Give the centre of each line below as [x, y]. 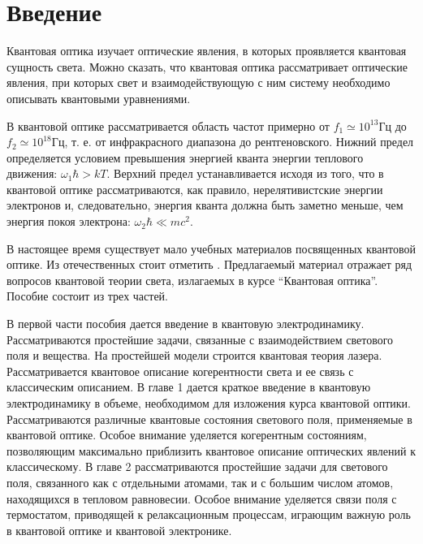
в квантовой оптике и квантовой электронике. [119, 530]
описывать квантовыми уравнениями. [99, 98]
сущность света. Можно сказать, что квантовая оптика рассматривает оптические [207, 66]
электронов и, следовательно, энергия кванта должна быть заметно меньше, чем [205, 205]
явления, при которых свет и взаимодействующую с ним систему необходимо [199, 82]
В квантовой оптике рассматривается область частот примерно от [168, 125]
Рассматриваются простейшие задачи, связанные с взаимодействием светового [200, 339]
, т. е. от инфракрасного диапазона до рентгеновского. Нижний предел [239, 142]
